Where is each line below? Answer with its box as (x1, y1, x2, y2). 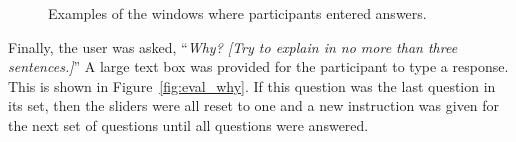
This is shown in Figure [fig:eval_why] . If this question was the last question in (8, 75, 496, 96)
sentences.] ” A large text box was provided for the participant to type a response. (8, 56, 509, 77)
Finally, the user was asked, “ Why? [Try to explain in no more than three (8, 36, 458, 57)
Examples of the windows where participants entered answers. (48, 3, 427, 23)
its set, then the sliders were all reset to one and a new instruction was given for (8, 95, 500, 116)
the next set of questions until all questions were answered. (8, 114, 369, 135)
